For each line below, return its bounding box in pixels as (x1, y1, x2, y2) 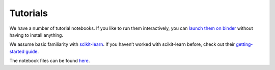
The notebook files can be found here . (9, 58, 90, 64)
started (9, 48, 25, 54)
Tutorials (9, 8, 48, 19)
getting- (236, 41, 253, 47)
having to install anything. (9, 32, 64, 38)
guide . (25, 48, 39, 54)
